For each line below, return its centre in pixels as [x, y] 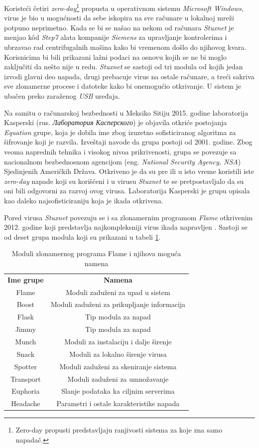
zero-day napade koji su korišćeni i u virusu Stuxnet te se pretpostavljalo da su [124, 181]
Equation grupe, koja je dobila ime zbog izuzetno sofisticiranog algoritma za [120, 132]
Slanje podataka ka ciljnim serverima [118, 391]
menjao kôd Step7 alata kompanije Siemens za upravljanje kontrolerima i [116, 37]
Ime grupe [26, 279]
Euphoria [26, 391]
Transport [25, 378]
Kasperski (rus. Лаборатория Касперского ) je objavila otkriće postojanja [116, 122]
